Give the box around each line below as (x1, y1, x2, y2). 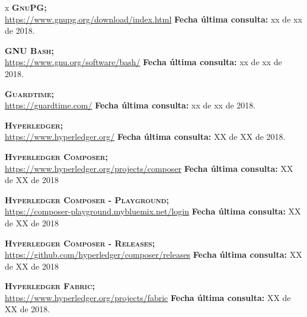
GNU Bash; (5, 44, 55, 56)
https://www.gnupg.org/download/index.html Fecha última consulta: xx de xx (5, 12, 302, 25)
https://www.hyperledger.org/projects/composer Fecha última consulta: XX (5, 162, 293, 174)
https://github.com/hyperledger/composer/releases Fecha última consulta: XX (5, 248, 302, 261)
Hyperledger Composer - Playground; (5, 193, 170, 206)
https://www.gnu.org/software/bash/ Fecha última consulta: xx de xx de (5, 56, 282, 68)
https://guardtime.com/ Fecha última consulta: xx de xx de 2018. (5, 99, 256, 111)
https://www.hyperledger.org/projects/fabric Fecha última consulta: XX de (5, 291, 291, 303)
